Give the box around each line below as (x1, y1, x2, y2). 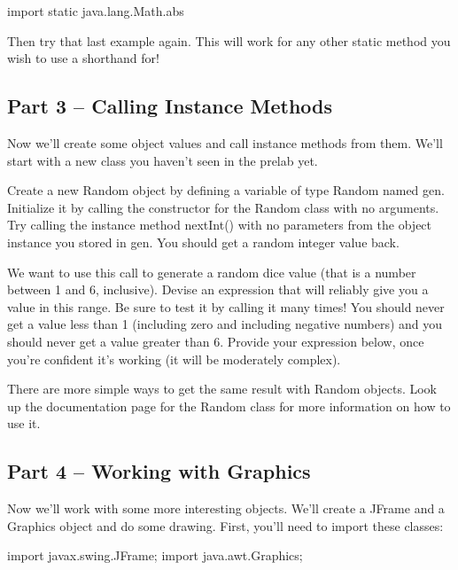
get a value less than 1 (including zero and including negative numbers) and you (7, 315, 443, 333)
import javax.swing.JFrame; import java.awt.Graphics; (7, 546, 303, 565)
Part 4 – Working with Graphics (7, 457, 311, 485)
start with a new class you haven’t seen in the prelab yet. (7, 151, 318, 169)
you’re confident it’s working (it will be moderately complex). (7, 349, 341, 368)
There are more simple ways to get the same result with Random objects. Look (7, 379, 438, 398)
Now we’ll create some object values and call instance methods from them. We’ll (7, 133, 443, 152)
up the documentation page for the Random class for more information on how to (7, 396, 451, 415)
